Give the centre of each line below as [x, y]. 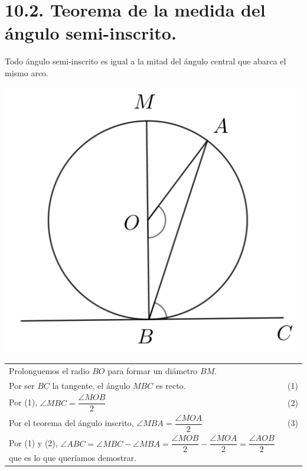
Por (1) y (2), [33, 443]
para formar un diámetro [153, 370]
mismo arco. [27, 72]
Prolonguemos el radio [49, 370]
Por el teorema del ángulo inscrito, [71, 423]
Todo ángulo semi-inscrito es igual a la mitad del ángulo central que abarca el [146, 61]
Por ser [22, 385]
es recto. [171, 385]
